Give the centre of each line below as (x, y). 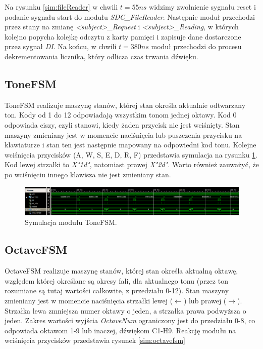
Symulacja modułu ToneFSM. (71, 222)
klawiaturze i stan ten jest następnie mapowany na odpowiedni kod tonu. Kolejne (130, 145)
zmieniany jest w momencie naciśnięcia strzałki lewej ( (89, 300)
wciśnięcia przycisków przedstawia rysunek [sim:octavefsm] (95, 340)
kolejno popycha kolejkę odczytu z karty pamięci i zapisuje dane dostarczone (123, 36)
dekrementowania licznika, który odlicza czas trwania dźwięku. (101, 56)
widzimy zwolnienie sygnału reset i (202, 7)
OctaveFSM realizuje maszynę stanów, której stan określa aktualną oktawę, (121, 271)
